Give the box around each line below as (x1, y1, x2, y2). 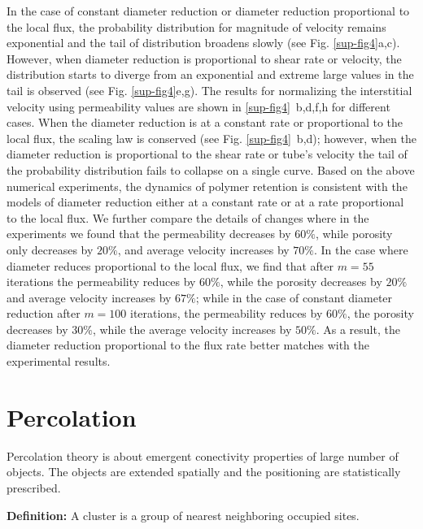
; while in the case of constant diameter (195, 288, 393, 306)
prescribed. (7, 479, 61, 496)
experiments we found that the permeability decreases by (7, 225, 291, 242)
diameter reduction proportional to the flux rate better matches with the (7, 336, 369, 353)
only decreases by (7, 241, 94, 258)
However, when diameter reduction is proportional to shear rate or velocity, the (7, 50, 402, 67)
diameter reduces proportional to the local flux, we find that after (7, 257, 334, 274)
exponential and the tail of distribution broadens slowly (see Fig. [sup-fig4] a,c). (7, 34, 400, 51)
